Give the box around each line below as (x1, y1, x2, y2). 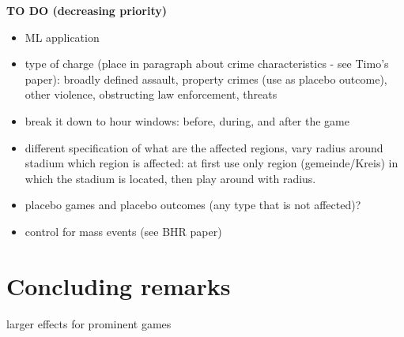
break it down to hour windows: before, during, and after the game (25, 112, 349, 129)
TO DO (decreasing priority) (6, 2, 167, 18)
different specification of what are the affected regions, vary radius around (25, 139, 383, 155)
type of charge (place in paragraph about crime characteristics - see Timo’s (25, 55, 389, 72)
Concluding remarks (6, 269, 231, 301)
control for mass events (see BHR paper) (25, 223, 222, 239)
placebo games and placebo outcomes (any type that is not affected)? (25, 197, 361, 213)
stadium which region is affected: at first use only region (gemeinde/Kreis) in (25, 155, 398, 171)
